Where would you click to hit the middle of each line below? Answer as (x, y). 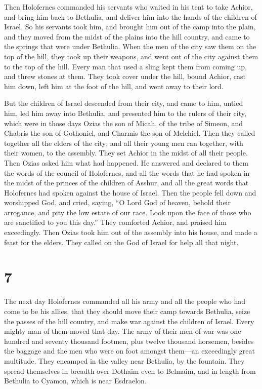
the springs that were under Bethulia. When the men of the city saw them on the (130, 46)
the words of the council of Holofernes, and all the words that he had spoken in (127, 172)
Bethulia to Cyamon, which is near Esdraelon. (75, 381)
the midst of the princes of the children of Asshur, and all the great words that (126, 183)
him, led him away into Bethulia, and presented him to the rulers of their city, (125, 113)
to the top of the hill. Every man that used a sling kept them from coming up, (125, 66)
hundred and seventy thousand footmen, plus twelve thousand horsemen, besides (129, 341)
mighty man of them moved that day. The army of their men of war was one (123, 331)
